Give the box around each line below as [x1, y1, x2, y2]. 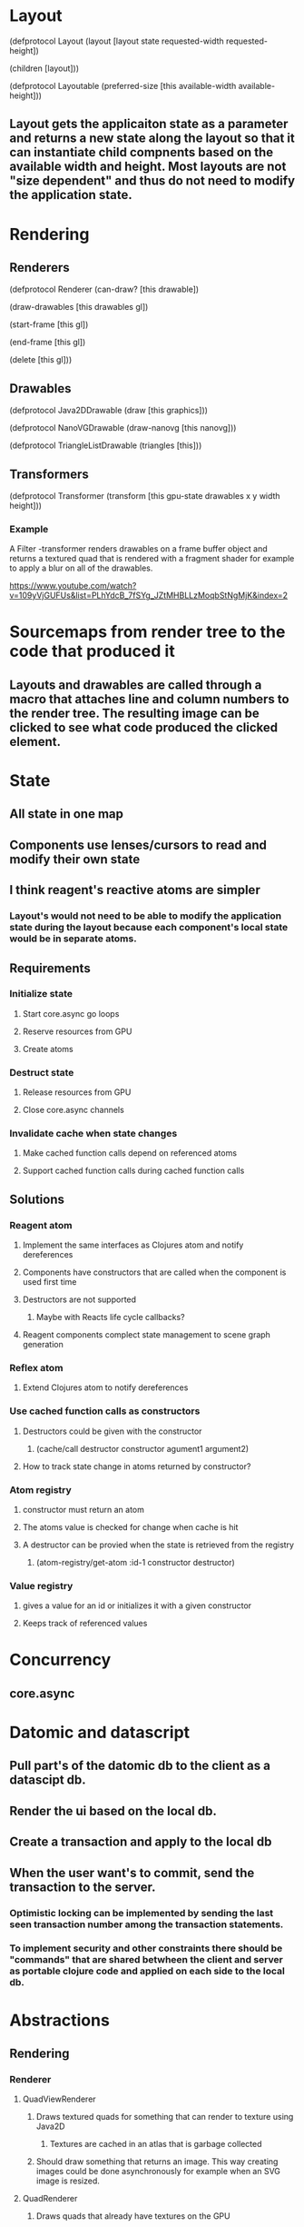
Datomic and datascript [9, 1723, 191, 1743]
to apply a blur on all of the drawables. [9, 562, 153, 573]
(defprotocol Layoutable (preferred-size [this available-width [9, 80, 237, 91]
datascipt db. [9, 1773, 86, 1788]
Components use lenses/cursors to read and [9, 837, 268, 852]
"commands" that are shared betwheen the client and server [9, 1954, 283, 1966]
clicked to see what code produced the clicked [9, 720, 279, 735]
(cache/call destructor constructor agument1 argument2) [35, 1443, 250, 1454]
